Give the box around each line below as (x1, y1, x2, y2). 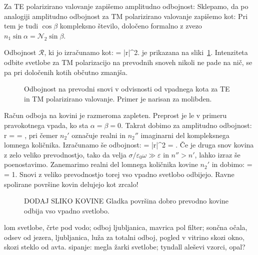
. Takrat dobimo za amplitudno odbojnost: (121, 119, 252, 130)
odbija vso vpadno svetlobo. (24, 205, 109, 215)
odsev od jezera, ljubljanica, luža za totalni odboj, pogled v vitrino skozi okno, (4, 231, 244, 242)
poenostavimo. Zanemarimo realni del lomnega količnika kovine (4, 159, 198, 169)
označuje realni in (71, 129, 125, 140)
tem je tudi (4, 20, 38, 31)
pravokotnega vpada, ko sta (4, 119, 88, 130)
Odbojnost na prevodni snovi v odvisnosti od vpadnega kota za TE (24, 83, 230, 94)
